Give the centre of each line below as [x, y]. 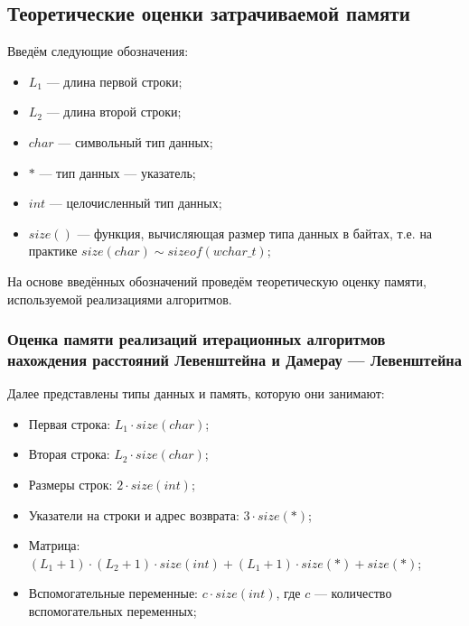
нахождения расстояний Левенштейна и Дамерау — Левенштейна [234, 359]
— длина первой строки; [114, 81]
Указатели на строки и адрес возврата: [134, 514]
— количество [353, 593]
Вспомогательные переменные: [113, 593]
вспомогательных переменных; [113, 611]
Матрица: [54, 545]
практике [53, 251]
